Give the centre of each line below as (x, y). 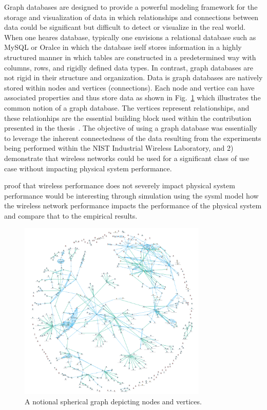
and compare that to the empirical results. (71, 215)
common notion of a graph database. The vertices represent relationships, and (127, 107)
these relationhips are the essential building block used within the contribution (128, 118)
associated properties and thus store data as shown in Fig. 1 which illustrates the (132, 97)
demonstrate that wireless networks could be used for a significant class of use (127, 158)
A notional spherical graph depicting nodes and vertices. (113, 401)
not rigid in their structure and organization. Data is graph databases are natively (133, 77)
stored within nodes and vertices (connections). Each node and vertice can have (129, 87)
